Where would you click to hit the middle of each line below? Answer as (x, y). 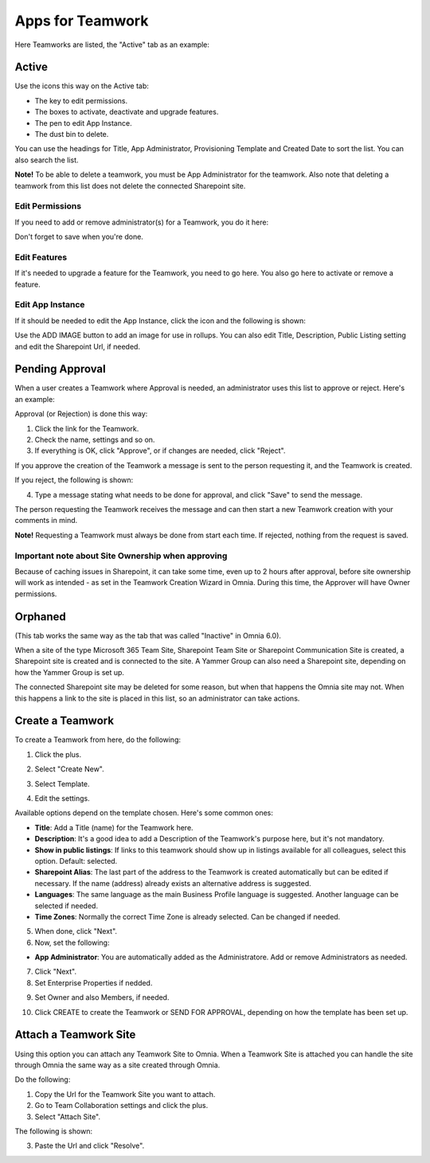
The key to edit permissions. (81, 100)
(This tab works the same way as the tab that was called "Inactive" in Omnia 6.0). (148, 635)
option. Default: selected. (76, 861)
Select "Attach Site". (68, 1116)
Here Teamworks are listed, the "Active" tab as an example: (112, 45)
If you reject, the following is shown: (74, 480)
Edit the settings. (63, 798)
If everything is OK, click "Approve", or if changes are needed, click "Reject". (160, 451)
